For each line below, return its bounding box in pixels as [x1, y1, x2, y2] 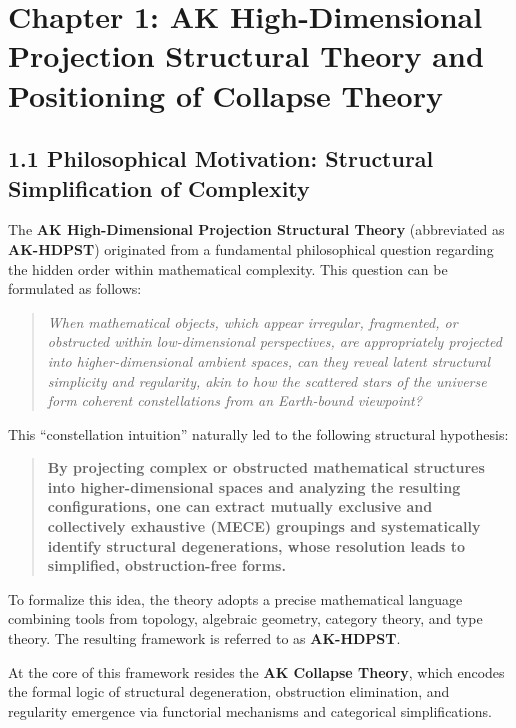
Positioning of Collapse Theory [8, 74, 443, 115]
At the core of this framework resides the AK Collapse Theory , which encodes [8, 661, 505, 682]
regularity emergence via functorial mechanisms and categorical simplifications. [8, 700, 492, 721]
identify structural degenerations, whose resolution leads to [47, 535, 466, 556]
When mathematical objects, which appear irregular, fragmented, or [47, 311, 458, 332]
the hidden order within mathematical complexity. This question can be [8, 258, 448, 279]
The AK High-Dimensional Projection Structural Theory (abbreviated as [8, 219, 505, 240]
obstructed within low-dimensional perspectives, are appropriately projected [47, 331, 502, 352]
